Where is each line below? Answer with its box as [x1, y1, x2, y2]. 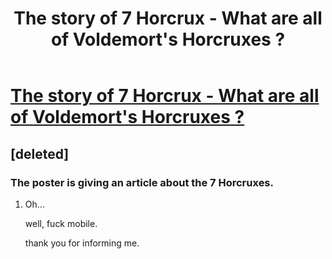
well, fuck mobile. [24, 217, 98, 229]
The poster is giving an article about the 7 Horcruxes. [10, 175, 274, 189]
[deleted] [10, 145, 70, 162]
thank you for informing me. [24, 237, 140, 249]
